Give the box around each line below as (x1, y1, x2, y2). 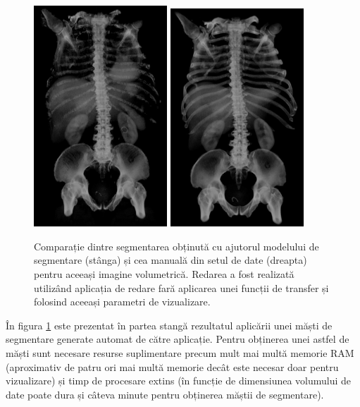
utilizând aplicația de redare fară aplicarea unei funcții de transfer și (34, 280, 329, 295)
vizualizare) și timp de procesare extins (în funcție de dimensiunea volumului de (6, 373, 352, 388)
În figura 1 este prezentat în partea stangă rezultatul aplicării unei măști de (6, 317, 333, 332)
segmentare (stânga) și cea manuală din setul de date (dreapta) (34, 253, 307, 267)
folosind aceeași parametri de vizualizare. (34, 294, 211, 309)
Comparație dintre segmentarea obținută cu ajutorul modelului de (34, 238, 319, 253)
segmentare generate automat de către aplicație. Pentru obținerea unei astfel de (6, 332, 349, 346)
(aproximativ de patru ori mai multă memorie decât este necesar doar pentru (6, 359, 339, 374)
